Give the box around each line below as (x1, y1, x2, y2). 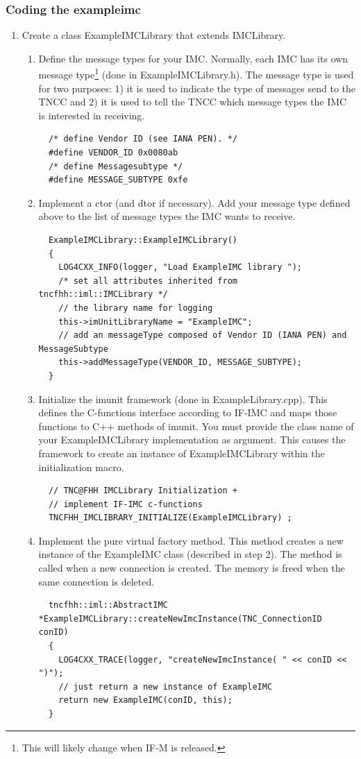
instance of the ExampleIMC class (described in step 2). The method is (38, 547, 342, 561)
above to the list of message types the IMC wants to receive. (38, 209, 296, 223)
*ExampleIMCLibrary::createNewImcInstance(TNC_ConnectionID (38, 613, 322, 624)
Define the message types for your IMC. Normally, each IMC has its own (38, 51, 349, 65)
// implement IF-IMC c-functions (48, 499, 203, 509)
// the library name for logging (58, 302, 213, 313)
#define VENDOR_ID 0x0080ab (48, 148, 178, 158)
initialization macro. (38, 459, 124, 474)
